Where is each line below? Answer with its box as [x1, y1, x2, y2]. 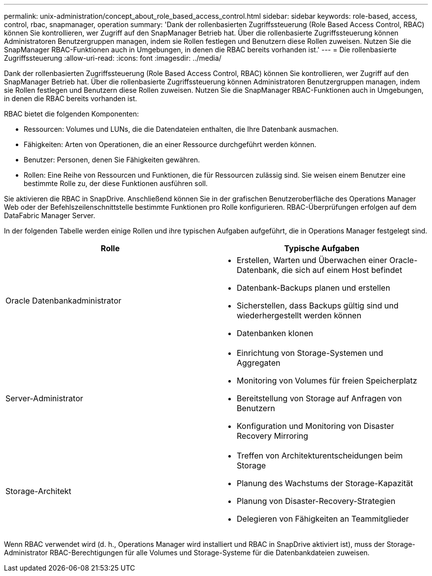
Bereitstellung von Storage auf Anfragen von [237, 393, 402, 403]
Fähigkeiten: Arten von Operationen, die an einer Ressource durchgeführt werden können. [24, 140, 317, 149]
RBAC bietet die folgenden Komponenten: [4, 110, 139, 118]
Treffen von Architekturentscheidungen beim [237, 451, 403, 461]
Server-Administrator [5, 393, 83, 403]
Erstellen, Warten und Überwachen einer [237, 255, 388, 265]
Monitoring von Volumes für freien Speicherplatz [237, 376, 417, 385]
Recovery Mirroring [237, 431, 308, 441]
